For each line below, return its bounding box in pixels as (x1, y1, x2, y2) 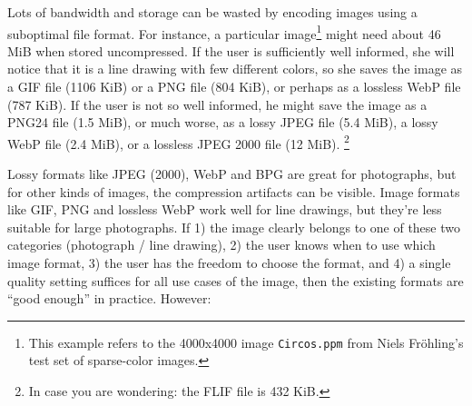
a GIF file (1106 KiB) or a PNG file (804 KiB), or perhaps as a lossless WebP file (7, 77, 461, 96)
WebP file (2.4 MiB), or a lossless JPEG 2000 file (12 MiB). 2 (7, 131, 349, 153)
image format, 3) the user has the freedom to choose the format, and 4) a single (7, 253, 451, 272)
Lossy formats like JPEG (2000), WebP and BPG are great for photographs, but (7, 164, 457, 183)
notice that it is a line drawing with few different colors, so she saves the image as (7, 59, 463, 78)
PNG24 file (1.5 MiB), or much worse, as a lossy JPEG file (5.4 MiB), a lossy (7, 113, 438, 132)
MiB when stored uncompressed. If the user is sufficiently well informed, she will (7, 41, 455, 60)
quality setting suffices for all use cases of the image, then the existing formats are (7, 271, 464, 290)
